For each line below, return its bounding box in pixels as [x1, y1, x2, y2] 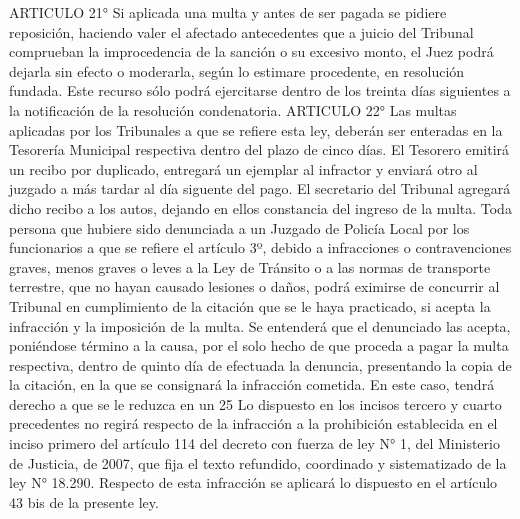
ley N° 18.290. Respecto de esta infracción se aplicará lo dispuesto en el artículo [9, 472, 498, 493]
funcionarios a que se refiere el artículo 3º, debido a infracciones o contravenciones [9, 237, 512, 258]
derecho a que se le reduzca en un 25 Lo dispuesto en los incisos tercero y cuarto [9, 393, 502, 414]
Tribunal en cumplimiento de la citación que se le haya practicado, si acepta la [9, 295, 491, 316]
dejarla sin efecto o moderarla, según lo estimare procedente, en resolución [9, 60, 465, 81]
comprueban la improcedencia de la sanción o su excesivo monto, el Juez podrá [9, 41, 494, 62]
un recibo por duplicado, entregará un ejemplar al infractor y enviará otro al [9, 158, 478, 179]
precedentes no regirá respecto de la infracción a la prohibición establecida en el [9, 413, 498, 434]
